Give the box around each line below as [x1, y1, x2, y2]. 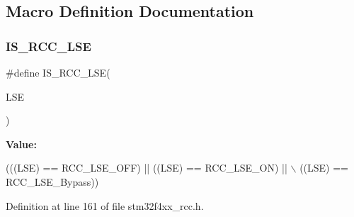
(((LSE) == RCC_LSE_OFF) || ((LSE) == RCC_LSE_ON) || [6, 160, 287, 175]
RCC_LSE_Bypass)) [6, 174, 99, 189]
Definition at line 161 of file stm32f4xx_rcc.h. [6, 198, 204, 213]
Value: [6, 136, 37, 151]
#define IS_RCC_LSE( [6, 65, 110, 79]
